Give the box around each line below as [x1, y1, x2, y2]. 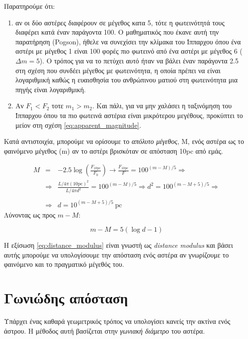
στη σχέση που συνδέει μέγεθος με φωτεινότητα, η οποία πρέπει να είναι [15, 65, 221, 75]
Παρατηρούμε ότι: [4, 1, 55, 11]
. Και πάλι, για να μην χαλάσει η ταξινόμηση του [92, 100, 232, 111]
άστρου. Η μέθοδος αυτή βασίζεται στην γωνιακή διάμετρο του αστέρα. [4, 325, 205, 336]
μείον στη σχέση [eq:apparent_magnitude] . [15, 120, 141, 130]
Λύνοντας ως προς [4, 209, 56, 219]
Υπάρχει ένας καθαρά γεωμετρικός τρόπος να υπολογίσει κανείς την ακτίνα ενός [4, 316, 230, 326]
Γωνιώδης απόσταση [4, 288, 128, 308]
